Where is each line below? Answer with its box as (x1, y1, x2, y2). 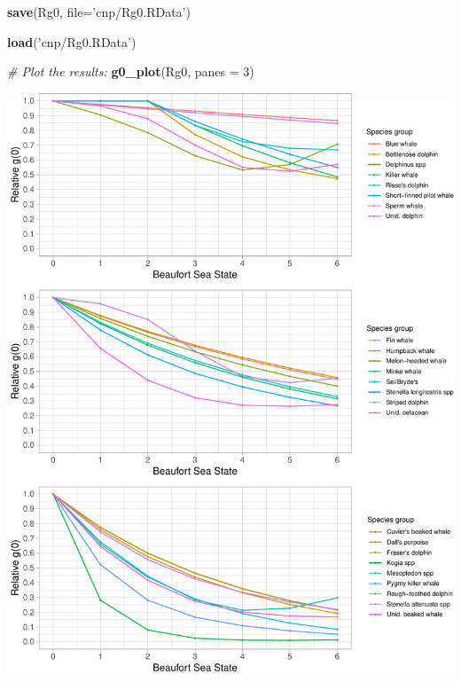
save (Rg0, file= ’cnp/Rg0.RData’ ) (7, 3, 191, 20)
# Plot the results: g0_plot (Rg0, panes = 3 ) (7, 62, 254, 81)
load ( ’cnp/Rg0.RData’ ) (7, 32, 137, 51)
